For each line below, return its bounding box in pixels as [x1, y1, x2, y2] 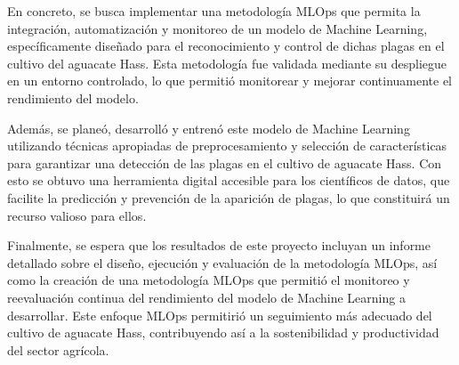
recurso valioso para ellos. [7, 206, 147, 224]
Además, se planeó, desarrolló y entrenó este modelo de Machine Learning [7, 118, 410, 137]
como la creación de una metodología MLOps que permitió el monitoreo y [7, 271, 410, 289]
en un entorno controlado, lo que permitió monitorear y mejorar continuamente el [7, 71, 453, 90]
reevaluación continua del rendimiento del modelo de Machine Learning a [7, 288, 406, 306]
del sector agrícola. [7, 340, 109, 359]
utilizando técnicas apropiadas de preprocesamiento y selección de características [7, 136, 447, 155]
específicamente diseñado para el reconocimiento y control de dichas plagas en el [7, 36, 445, 55]
